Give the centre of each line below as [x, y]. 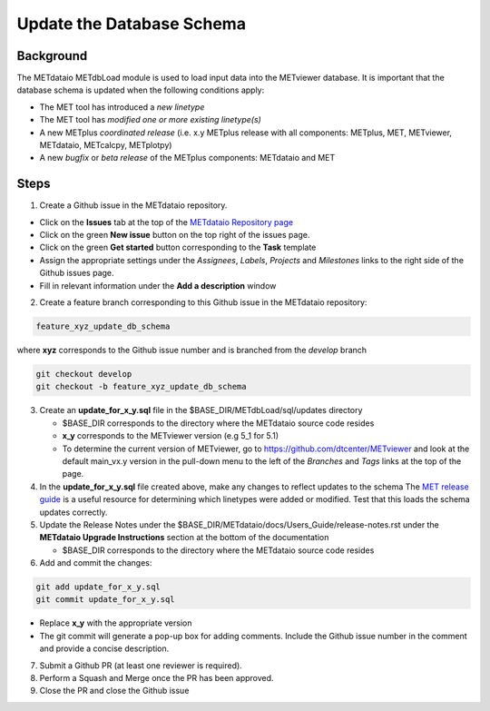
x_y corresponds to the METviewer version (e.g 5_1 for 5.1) [171, 436]
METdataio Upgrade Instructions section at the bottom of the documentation [184, 538]
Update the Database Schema [132, 24]
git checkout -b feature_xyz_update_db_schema [141, 387]
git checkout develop [84, 374]
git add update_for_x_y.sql [98, 587]
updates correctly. [73, 512]
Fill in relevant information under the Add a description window [158, 285]
